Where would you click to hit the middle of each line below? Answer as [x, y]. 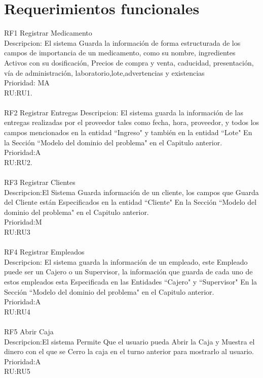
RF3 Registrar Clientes [40, 182]
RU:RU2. [18, 162]
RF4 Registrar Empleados [44, 252]
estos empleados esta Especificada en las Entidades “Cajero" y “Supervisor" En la [131, 281]
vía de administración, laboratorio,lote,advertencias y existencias [104, 72]
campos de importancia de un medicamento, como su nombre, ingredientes [120, 53]
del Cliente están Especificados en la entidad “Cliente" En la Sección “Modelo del [130, 202]
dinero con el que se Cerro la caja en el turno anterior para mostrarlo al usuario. [129, 351]
